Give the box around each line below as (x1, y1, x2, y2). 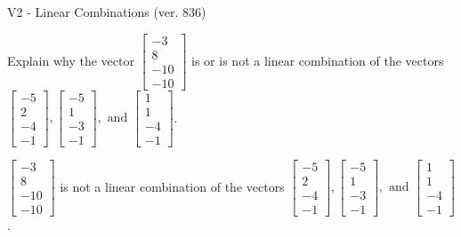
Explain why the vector (7, 51, 134, 69)
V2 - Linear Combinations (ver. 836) (7, 3, 206, 20)
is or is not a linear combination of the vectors (191, 51, 444, 69)
